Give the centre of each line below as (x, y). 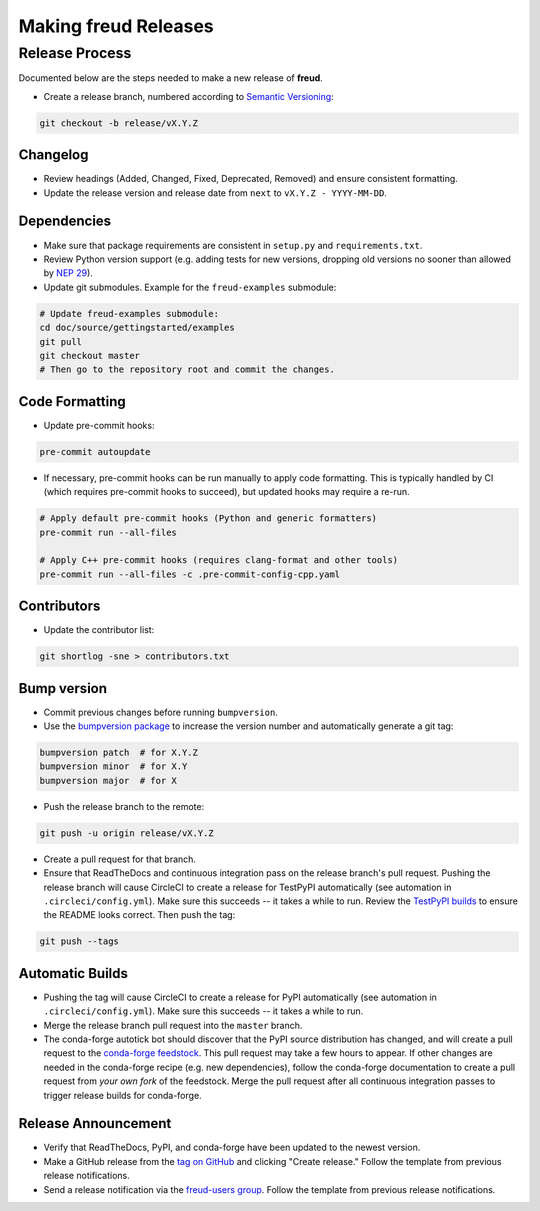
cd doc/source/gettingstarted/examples (137, 328)
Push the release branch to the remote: (124, 806)
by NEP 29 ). (68, 273)
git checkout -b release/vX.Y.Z (119, 123)
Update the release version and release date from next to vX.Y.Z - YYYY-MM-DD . (215, 192)
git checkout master (89, 355)
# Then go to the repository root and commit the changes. (187, 369)
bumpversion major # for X (108, 780)
